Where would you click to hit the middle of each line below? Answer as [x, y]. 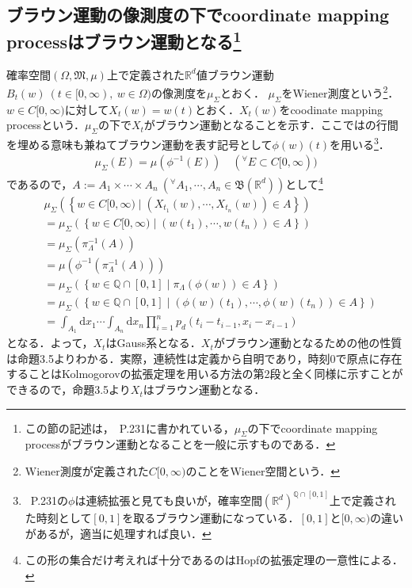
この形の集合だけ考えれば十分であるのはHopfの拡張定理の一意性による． [214, 560]
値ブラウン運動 [235, 74]
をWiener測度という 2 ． [340, 92]
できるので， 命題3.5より [69, 389]
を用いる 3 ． [359, 143]
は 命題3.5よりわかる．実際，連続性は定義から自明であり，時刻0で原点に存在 [204, 358]
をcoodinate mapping [331, 109]
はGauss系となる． [153, 343]
